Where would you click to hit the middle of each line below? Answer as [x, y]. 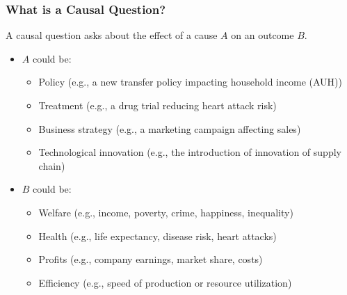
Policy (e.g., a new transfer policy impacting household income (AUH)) [190, 82]
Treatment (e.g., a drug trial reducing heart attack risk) [158, 105]
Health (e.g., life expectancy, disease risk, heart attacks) [158, 236]
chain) [52, 165]
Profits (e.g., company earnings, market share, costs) [151, 259]
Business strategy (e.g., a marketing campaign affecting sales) [170, 128]
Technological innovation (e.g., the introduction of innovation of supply [190, 152]
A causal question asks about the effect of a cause [112, 35]
